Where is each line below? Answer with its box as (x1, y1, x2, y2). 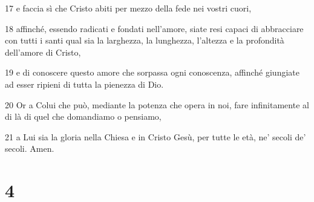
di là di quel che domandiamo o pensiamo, (5, 110, 162, 123)
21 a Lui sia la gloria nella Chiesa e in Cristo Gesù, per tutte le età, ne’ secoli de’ (5, 130, 306, 143)
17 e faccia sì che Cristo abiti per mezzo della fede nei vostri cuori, (5, 2, 252, 14)
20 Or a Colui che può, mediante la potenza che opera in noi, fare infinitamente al (5, 98, 309, 111)
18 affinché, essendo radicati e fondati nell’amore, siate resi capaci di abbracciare (5, 22, 304, 34)
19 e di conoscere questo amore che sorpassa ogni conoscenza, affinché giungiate (5, 66, 299, 79)
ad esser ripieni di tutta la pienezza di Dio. (5, 77, 164, 90)
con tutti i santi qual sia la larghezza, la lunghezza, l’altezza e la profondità (5, 34, 284, 47)
